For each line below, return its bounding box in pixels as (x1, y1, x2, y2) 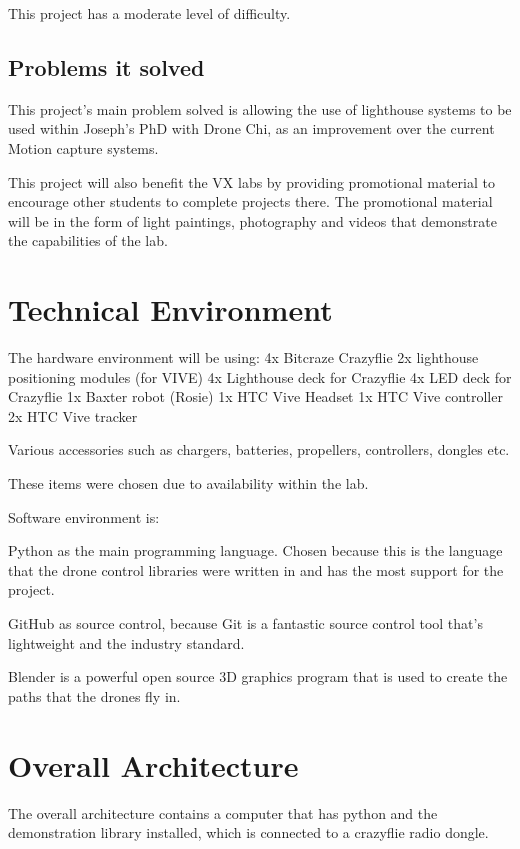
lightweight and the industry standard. (8, 632, 245, 653)
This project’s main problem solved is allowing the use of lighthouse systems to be (8, 98, 512, 119)
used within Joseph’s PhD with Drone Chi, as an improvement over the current (8, 118, 495, 139)
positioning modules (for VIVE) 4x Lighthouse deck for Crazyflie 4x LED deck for (8, 366, 512, 387)
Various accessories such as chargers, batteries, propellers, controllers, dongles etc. (8, 439, 510, 460)
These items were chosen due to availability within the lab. (8, 473, 369, 494)
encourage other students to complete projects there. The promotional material (8, 191, 493, 212)
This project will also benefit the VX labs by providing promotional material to (8, 171, 495, 192)
